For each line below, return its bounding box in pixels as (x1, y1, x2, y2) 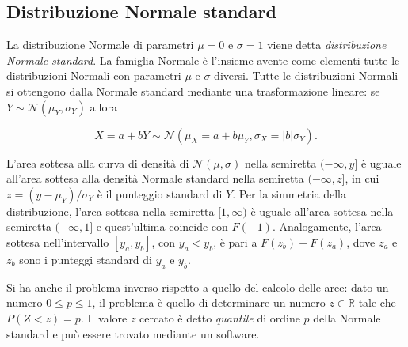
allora (90, 98, 117, 115)
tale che (358, 294, 396, 311)
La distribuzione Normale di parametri (6, 36, 194, 53)
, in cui (345, 170, 379, 187)
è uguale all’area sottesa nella (250, 202, 394, 219)
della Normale (313, 309, 381, 326)
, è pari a (213, 233, 257, 250)
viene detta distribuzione (267, 36, 387, 53)
